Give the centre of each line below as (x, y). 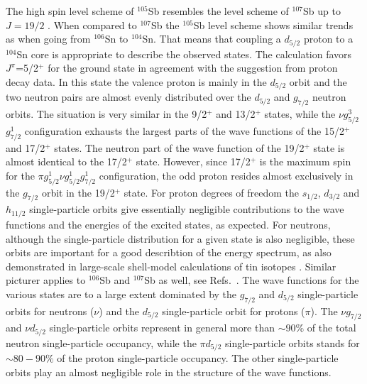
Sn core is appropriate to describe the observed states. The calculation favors (184, 54)
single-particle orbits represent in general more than (162, 328)
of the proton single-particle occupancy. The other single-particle (198, 358)
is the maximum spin (305, 161)
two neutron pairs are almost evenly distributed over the (128, 97)
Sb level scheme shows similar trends (273, 24)
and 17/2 (26, 147)
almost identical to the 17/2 (66, 161)
